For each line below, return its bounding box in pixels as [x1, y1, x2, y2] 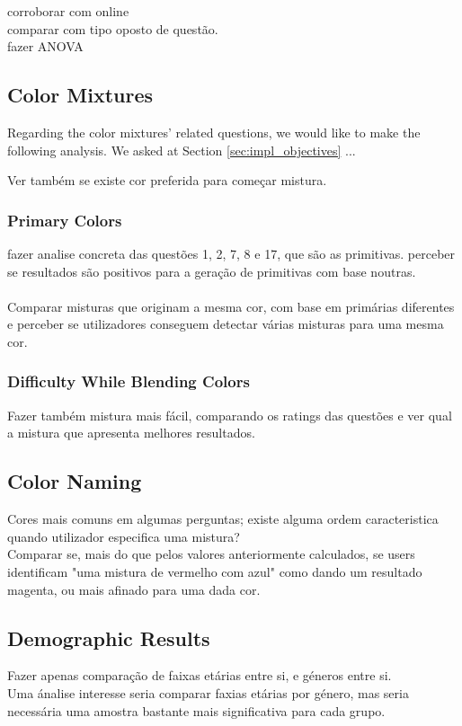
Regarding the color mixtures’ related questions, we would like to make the [7, 122, 421, 141]
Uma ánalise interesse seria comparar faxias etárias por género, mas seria [7, 683, 409, 702]
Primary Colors [7, 208, 122, 231]
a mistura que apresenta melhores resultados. [7, 423, 255, 442]
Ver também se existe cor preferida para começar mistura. [7, 171, 327, 190]
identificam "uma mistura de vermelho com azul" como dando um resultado [7, 562, 422, 580]
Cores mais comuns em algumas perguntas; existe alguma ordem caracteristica [7, 509, 439, 528]
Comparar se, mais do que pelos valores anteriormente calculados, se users [7, 544, 415, 563]
